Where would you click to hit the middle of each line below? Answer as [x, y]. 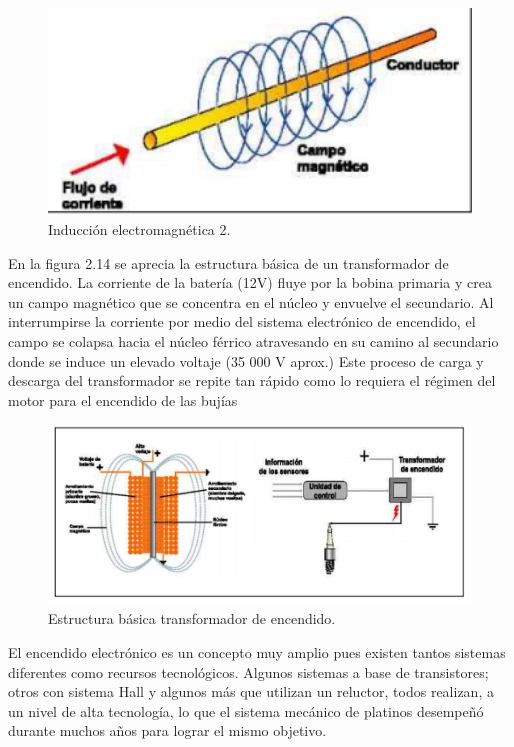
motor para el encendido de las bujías [123, 399]
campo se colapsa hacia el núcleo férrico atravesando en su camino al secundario [253, 340]
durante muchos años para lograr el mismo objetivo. [167, 730]
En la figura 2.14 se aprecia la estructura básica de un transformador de [228, 262]
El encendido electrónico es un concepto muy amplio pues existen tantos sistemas [257, 651]
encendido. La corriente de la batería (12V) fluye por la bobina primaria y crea [250, 282]
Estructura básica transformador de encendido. [192, 618]
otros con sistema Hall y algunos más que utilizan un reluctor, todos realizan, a [251, 691]
